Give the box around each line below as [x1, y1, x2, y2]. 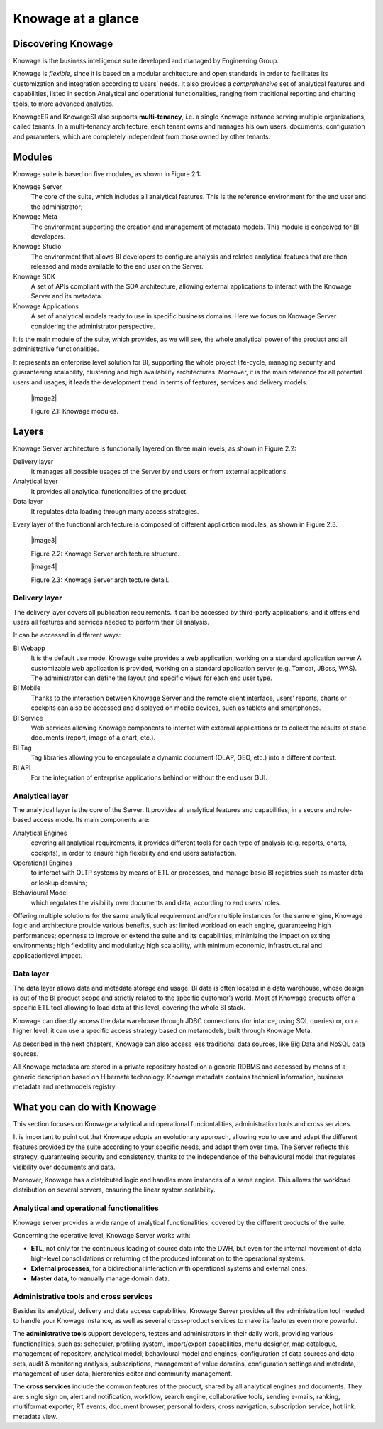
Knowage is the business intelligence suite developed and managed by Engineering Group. [13, 57, 279, 65]
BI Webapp [13, 644, 45, 652]
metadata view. [13, 1412, 58, 1420]
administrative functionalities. [13, 345, 99, 353]
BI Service [13, 713, 43, 722]
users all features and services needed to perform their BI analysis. [13, 618, 209, 627]
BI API [13, 763, 31, 772]
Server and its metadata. [30, 292, 103, 301]
